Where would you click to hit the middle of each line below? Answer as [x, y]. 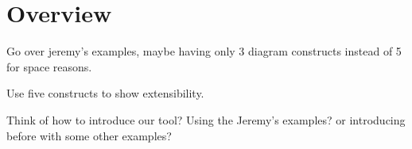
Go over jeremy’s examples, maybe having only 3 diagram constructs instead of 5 [204, 51]
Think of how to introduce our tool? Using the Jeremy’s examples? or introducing [206, 119]
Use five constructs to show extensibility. [105, 93]
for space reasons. [49, 66]
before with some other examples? [89, 135]
